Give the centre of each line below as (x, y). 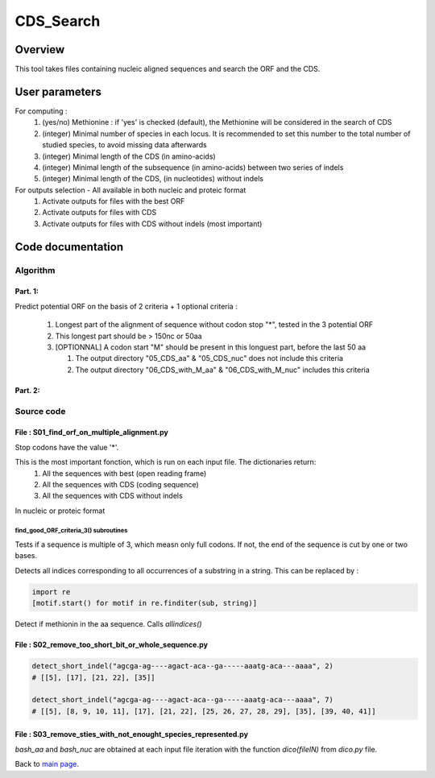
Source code (40, 411)
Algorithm (35, 270)
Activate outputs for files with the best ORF (114, 201)
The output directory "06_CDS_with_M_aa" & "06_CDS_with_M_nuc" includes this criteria (222, 370)
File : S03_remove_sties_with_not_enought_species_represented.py (132, 735)
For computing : (41, 111)
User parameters (58, 91)
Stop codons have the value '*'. (67, 447)
